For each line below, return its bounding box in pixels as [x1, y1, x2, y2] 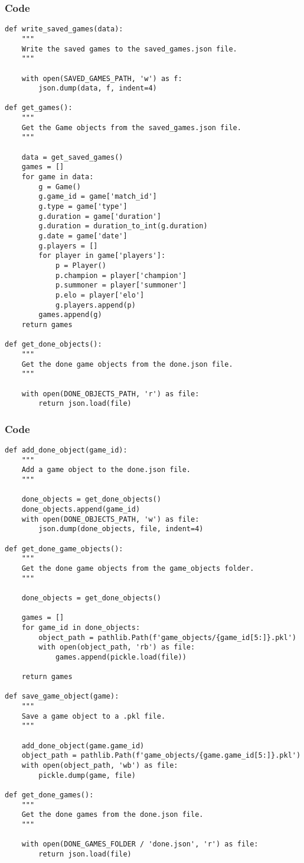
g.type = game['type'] [38, 202, 128, 211]
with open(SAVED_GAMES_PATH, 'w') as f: [21, 74, 182, 83]
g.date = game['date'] [38, 232, 128, 240]
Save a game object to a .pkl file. [21, 712, 166, 720]
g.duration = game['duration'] [38, 212, 161, 221]
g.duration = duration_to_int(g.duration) [38, 222, 208, 231]
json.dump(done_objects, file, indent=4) [38, 525, 204, 534]
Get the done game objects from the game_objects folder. [21, 564, 254, 573]
